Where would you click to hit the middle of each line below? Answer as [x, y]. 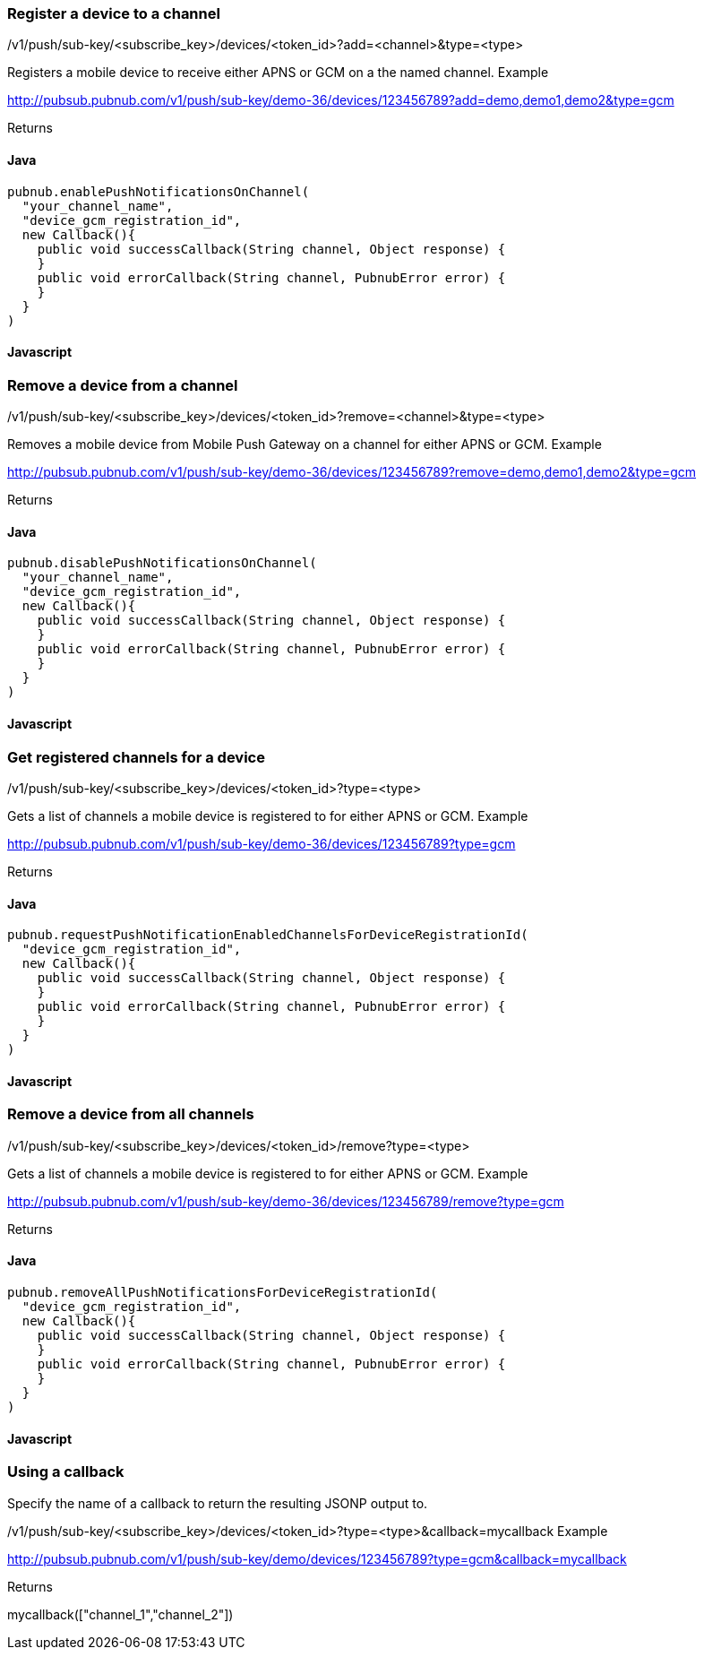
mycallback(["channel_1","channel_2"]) [120, 1614]
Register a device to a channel [114, 13]
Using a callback [66, 1472]
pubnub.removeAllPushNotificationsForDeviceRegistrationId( [223, 1293]
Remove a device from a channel [123, 385]
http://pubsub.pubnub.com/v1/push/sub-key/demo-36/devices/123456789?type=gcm [262, 844]
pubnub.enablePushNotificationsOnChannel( [159, 191]
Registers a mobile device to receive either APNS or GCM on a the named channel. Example [278, 73]
